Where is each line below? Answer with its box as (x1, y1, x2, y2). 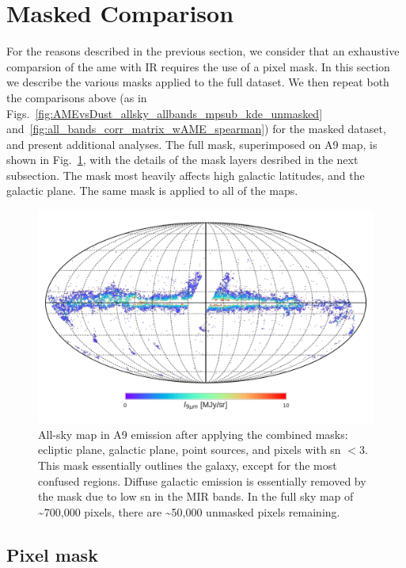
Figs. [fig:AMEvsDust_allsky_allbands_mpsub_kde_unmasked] (6, 105, 323, 121)
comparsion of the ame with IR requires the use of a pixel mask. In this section (6, 58, 390, 74)
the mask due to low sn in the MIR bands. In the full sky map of (38, 488, 354, 505)
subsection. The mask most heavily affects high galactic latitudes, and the (6, 166, 365, 183)
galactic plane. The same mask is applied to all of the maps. (6, 182, 298, 199)
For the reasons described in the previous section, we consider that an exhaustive (6, 43, 400, 59)
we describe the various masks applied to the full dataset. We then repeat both (6, 74, 389, 90)
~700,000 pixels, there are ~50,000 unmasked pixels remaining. (38, 503, 340, 520)
